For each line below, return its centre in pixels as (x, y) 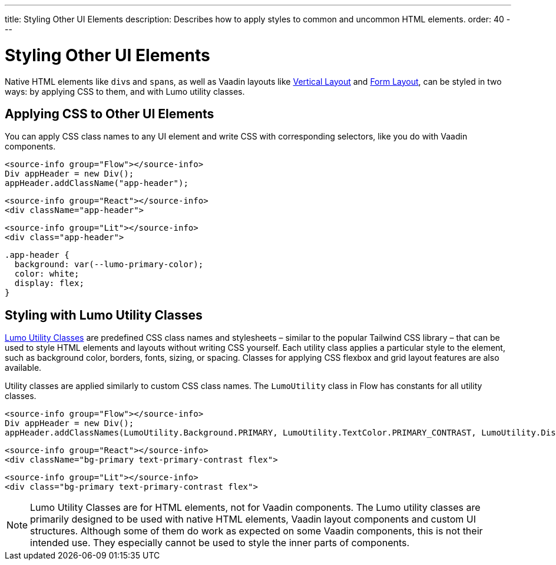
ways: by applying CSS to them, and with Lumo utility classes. (125, 91)
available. (23, 368)
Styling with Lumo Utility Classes (104, 315)
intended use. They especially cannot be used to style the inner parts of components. (220, 543)
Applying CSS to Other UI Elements (110, 114)
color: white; (47, 274)
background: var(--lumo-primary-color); (109, 265)
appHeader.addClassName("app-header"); (97, 183)
